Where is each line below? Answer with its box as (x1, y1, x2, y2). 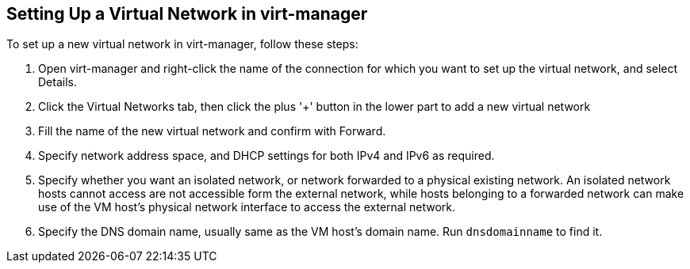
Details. (38, 75, 77, 89)
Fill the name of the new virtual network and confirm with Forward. (38, 124, 386, 138)
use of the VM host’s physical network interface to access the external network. (38, 200, 456, 214)
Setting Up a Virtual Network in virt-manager (6, 4, 368, 24)
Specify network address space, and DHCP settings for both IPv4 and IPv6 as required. (38, 149, 495, 163)
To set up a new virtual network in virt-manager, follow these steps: (6, 37, 358, 51)
